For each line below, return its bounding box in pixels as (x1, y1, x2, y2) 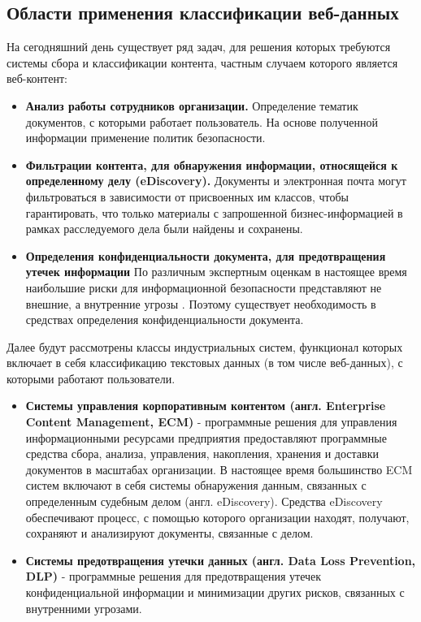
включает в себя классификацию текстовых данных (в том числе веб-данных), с (7, 354, 403, 371)
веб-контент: (7, 70, 67, 87)
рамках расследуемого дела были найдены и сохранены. (25, 220, 303, 237)
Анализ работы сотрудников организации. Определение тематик (25, 97, 358, 114)
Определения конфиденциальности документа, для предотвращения (25, 247, 386, 264)
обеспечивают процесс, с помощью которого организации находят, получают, (25, 508, 410, 525)
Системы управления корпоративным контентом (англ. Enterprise (25, 397, 386, 414)
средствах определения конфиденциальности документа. (25, 311, 304, 328)
